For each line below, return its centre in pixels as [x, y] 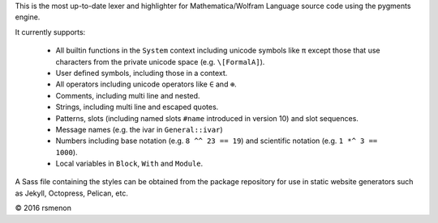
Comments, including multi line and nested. [128, 95]
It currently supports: [50, 32]
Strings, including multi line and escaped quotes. [137, 107]
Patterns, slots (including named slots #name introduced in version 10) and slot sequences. [207, 118]
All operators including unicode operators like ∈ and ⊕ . [146, 84]
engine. [28, 17]
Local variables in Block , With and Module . [129, 164]
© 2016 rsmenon [43, 208]
